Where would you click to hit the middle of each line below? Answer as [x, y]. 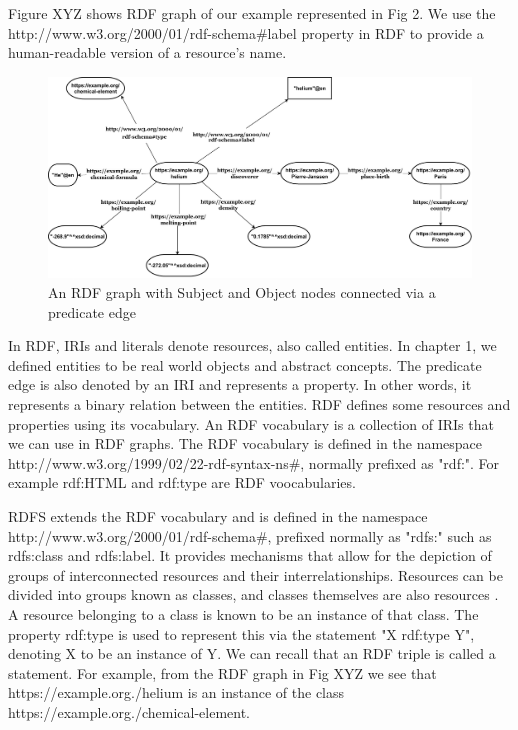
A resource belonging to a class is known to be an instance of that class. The [243, 613]
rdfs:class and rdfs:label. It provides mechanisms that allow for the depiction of [250, 555]
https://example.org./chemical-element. [129, 711]
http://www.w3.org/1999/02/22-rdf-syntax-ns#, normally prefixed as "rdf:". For [254, 462]
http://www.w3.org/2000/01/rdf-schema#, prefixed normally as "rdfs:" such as [250, 535]
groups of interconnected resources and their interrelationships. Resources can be [255, 574]
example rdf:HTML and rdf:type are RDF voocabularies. [182, 482]
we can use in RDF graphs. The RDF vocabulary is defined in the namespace [245, 443]
